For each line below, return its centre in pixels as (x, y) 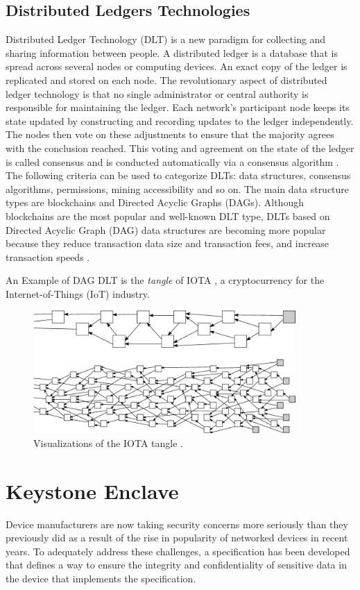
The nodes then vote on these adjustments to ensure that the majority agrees (170, 134)
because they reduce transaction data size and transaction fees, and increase (168, 243)
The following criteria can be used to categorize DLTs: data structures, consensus (178, 175)
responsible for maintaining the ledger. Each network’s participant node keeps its (178, 107)
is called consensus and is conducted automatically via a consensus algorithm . (172, 161)
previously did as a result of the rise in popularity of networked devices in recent (177, 538)
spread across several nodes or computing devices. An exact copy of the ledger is (177, 66)
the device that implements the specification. (101, 578)
